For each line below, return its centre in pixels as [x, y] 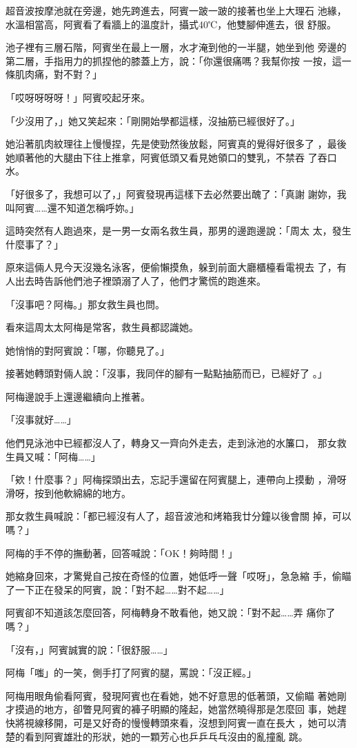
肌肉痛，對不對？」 [58, 74]
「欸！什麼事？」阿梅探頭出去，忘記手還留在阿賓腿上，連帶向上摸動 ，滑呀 [176, 479]
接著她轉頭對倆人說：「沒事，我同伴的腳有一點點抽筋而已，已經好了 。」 [166, 373]
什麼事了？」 [34, 244]
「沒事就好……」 [41, 420]
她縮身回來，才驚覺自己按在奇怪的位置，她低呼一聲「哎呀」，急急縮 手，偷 [174, 576]
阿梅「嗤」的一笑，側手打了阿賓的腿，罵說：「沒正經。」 [131, 673]
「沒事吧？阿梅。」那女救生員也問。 [85, 304]
